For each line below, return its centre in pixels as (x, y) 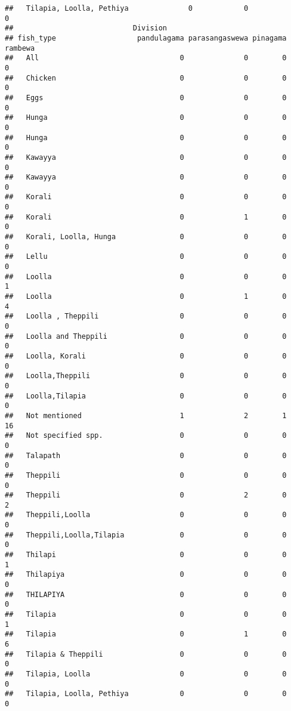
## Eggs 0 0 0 (146, 98)
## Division (86, 28)
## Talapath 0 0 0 (146, 455)
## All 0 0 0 (146, 58)
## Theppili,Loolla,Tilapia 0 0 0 (146, 535)
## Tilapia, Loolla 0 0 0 (146, 674)
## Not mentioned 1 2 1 (146, 415)
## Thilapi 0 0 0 (146, 555)
